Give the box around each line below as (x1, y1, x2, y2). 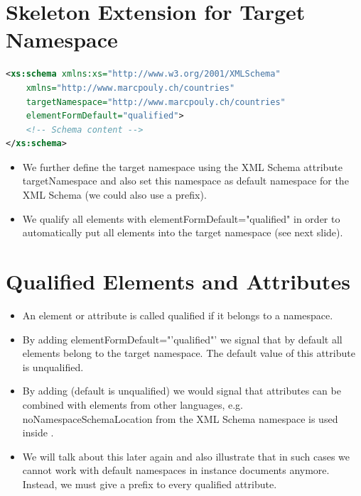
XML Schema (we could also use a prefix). (22, 187, 207, 202)
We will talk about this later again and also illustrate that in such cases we (22, 448, 350, 463)
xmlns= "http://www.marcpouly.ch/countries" (26, 82, 235, 93)
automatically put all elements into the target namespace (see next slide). (22, 225, 343, 240)
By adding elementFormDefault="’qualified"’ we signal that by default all (22, 331, 343, 346)
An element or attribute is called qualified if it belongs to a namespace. (22, 307, 333, 322)
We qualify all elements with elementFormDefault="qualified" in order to (22, 211, 340, 226)
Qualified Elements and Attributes (6, 267, 350, 296)
